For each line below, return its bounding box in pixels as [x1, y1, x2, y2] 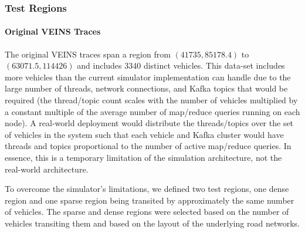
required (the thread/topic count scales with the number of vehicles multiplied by [5, 94, 298, 106]
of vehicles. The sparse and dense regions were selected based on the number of [5, 205, 289, 218]
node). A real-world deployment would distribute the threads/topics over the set [5, 117, 294, 129]
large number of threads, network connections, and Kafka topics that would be [5, 82, 288, 94]
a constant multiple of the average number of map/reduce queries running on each [5, 105, 300, 117]
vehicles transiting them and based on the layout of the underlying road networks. [5, 217, 300, 229]
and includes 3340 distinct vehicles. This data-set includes [77, 59, 285, 72]
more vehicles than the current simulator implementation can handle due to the [5, 70, 291, 83]
